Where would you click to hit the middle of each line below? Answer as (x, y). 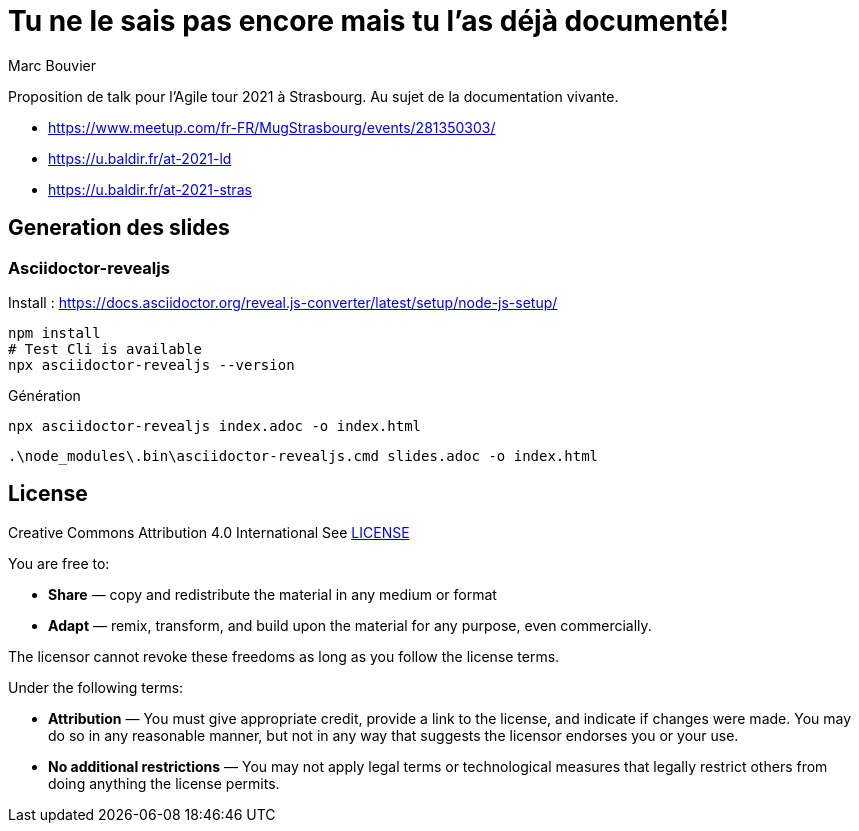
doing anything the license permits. (164, 783)
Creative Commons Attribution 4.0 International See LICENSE (209, 532)
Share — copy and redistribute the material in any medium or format (272, 594)
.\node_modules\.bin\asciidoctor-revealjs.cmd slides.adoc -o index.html (303, 455)
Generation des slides (119, 228)
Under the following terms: (96, 687)
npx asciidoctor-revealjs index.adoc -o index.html (215, 425)
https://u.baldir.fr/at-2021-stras (150, 189)
